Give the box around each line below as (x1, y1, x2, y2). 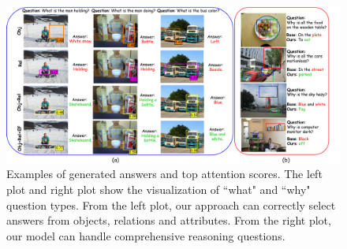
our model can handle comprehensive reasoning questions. (6, 227, 285, 243)
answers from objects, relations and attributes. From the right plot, (6, 212, 331, 229)
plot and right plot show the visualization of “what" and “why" (6, 180, 311, 197)
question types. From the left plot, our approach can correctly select (6, 196, 336, 213)
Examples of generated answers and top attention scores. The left (6, 165, 323, 182)
